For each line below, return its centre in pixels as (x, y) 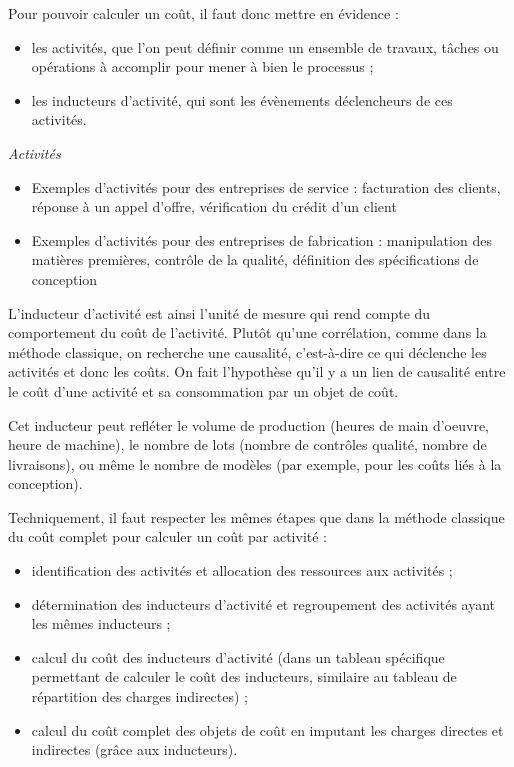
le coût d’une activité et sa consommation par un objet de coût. (203, 390)
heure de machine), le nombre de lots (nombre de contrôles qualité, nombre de (247, 444)
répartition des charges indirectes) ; (140, 696)
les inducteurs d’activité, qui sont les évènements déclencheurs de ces (242, 99)
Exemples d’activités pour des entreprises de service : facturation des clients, (266, 186)
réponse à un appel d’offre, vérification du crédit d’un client (214, 206)
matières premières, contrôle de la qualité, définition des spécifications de (255, 259)
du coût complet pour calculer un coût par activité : (168, 536)
